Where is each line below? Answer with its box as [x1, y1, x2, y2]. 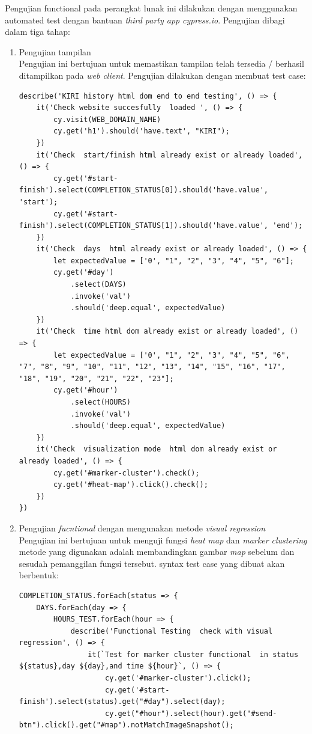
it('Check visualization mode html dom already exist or [36, 445, 277, 454]
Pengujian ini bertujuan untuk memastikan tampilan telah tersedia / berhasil [19, 57, 304, 70]
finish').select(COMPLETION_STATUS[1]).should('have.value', [19, 221, 269, 230]
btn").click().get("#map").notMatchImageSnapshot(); [19, 721, 234, 730]
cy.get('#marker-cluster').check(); [53, 468, 200, 477]
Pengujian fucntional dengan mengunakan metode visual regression [19, 521, 266, 534]
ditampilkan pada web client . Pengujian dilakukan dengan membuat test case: [19, 69, 306, 81]
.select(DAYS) [70, 280, 127, 289]
